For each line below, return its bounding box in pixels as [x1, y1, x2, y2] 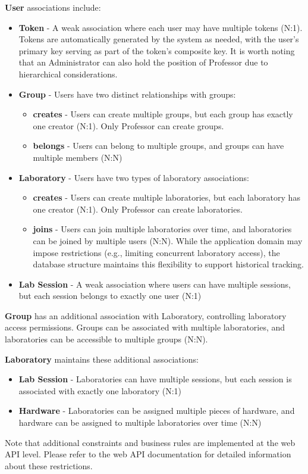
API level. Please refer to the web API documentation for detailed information [5, 448, 291, 460]
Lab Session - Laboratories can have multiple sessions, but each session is [18, 373, 292, 385]
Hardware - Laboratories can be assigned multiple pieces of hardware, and [18, 404, 295, 417]
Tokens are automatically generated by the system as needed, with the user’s [18, 33, 299, 45]
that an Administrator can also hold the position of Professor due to [18, 56, 268, 68]
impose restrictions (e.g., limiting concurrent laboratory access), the [33, 246, 280, 258]
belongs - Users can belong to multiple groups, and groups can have [33, 139, 284, 152]
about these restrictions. [5, 459, 93, 472]
